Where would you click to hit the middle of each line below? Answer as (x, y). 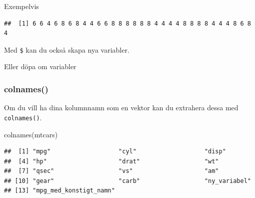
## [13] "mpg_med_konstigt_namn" (59, 191)
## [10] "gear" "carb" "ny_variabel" (127, 181)
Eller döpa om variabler (40, 66)
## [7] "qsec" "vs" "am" (111, 171)
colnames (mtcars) (31, 134)
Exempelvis (21, 6)
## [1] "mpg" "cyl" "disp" (115, 152)
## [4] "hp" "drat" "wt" (111, 161)
